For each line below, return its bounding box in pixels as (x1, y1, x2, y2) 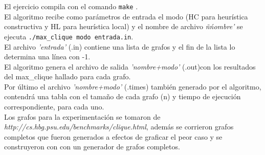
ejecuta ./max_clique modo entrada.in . (4, 31, 134, 41)
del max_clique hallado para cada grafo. (4, 71, 131, 82)
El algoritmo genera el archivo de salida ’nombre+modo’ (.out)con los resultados (4, 61, 256, 72)
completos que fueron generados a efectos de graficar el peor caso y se (4, 131, 223, 142)
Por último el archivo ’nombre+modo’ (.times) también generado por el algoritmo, (4, 81, 261, 92)
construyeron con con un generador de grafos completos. (4, 141, 180, 152)
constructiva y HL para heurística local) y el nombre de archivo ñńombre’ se (4, 21, 243, 32)
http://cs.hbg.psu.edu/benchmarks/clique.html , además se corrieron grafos (4, 121, 234, 132)
